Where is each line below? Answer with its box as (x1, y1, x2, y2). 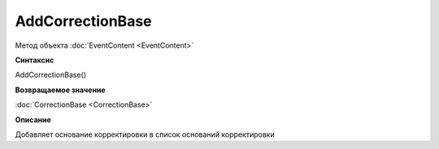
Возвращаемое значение (15, 85, 106, 95)
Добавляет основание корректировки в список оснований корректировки (15, 130, 276, 139)
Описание (15, 114, 52, 125)
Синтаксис (15, 55, 54, 65)
